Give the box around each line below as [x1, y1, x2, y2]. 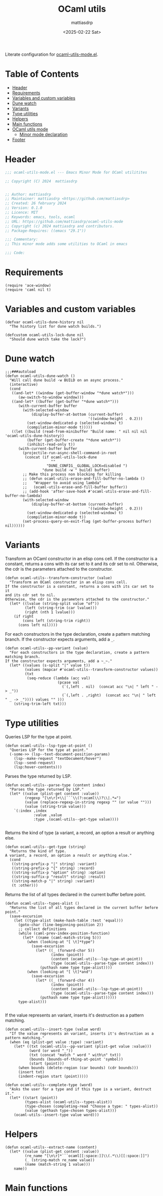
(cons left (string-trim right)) [22, 618, 91, 623]
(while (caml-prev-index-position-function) [18, 930, 110, 936]
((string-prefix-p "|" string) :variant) [11, 862, 97, 866]
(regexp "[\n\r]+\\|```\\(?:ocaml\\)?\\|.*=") [24, 796, 121, 800]
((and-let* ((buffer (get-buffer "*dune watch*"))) [11, 399, 119, 404]
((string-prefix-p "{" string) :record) [11, 865, 95, 871]
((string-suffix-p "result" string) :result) [11, 874, 106, 879]
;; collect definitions [18, 927, 67, 931]
